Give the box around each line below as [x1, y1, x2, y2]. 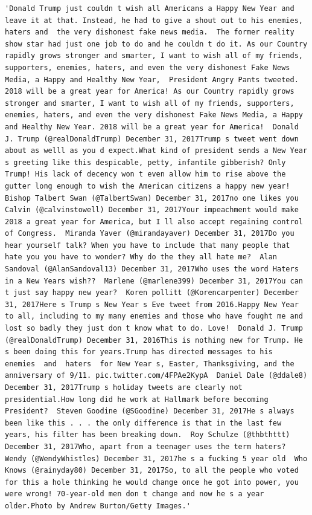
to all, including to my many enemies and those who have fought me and [5, 312, 303, 321]
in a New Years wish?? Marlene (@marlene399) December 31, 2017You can [5, 276, 303, 285]
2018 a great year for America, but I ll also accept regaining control [5, 217, 303, 226]
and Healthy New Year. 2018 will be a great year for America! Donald [5, 122, 299, 131]
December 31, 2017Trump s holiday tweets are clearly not [5, 383, 243, 392]
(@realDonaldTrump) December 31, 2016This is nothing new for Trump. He [5, 335, 303, 345]
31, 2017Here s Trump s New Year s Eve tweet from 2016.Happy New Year [5, 300, 299, 309]
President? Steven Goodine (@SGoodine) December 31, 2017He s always [5, 407, 294, 416]
